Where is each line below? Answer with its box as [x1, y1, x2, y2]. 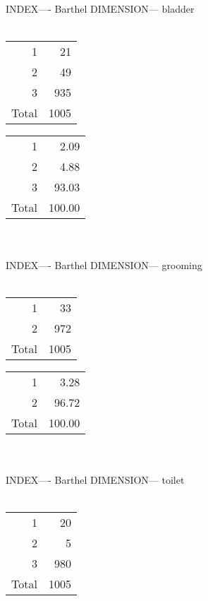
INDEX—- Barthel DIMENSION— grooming [6, 257, 202, 272]
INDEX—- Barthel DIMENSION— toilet [6, 472, 185, 487]
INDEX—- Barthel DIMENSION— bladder [6, 1, 195, 16]
